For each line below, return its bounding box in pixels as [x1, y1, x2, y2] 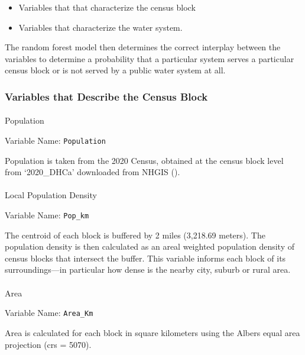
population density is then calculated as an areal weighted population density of [5, 240, 294, 253]
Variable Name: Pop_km [5, 209, 89, 221]
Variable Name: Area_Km [5, 306, 93, 319]
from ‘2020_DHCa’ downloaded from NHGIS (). [5, 166, 180, 178]
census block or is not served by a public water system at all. [5, 64, 226, 76]
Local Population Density [5, 189, 97, 201]
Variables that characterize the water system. [18, 21, 183, 33]
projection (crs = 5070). [5, 338, 92, 350]
